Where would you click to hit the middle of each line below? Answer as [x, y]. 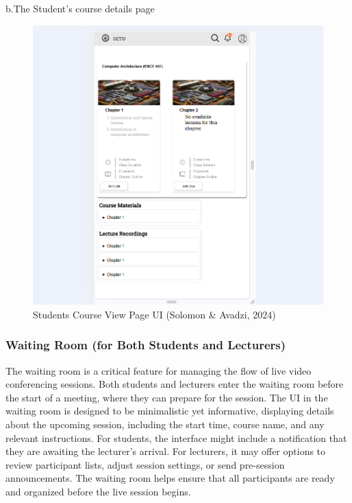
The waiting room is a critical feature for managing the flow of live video [159, 370]
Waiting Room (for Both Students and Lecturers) [146, 345]
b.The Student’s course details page [80, 8]
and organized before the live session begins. [98, 491]
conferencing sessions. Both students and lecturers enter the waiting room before [175, 384]
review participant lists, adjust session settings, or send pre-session [145, 464]
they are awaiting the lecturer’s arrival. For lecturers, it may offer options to [166, 451]
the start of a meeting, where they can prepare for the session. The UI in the [167, 397]
